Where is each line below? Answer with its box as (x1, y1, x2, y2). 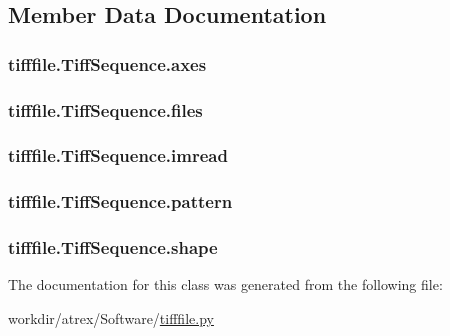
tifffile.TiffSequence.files (8, 97, 203, 122)
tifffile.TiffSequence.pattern (8, 189, 233, 214)
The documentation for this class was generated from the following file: (8, 274, 443, 295)
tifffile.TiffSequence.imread (8, 143, 228, 168)
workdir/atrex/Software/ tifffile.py (8, 307, 214, 328)
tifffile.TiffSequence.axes (8, 51, 207, 76)
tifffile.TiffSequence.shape (8, 235, 218, 260)
